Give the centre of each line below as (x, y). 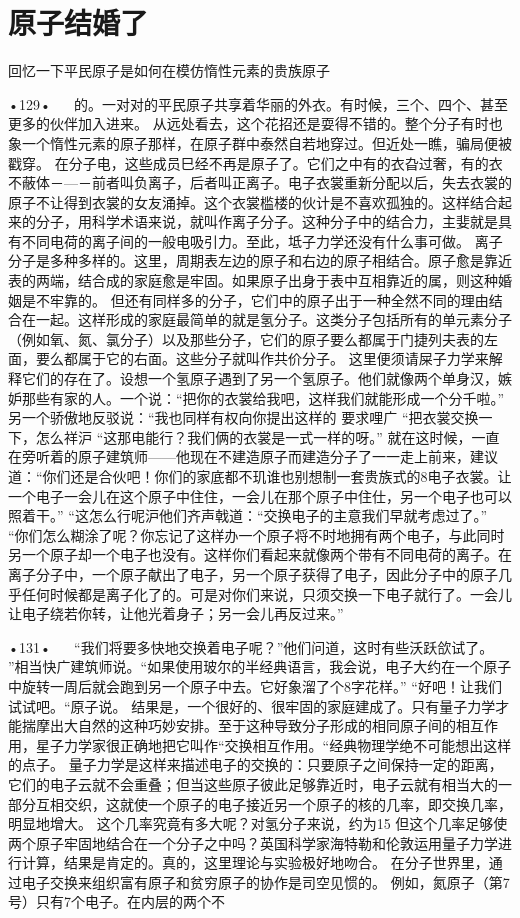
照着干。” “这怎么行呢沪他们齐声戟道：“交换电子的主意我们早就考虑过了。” (248, 515)
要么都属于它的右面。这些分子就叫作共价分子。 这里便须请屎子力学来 (262, 358)
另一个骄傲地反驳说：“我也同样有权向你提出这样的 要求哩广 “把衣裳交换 (243, 417)
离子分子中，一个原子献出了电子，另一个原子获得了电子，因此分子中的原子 (253, 573)
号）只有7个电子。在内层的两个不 (116, 901)
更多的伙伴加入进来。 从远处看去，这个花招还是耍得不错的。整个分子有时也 (255, 123)
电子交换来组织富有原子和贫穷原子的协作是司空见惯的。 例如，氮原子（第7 (265, 881)
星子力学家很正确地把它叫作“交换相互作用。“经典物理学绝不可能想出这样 (273, 744)
